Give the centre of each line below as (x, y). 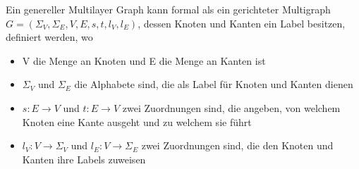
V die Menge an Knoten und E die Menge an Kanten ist (144, 60)
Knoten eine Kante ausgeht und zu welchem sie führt (137, 121)
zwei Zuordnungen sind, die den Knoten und (237, 145)
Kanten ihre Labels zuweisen (84, 159)
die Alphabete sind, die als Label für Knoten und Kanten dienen (214, 84)
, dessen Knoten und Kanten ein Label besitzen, (242, 23)
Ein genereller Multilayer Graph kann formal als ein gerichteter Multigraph (168, 9)
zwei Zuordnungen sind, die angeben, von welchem (231, 107)
